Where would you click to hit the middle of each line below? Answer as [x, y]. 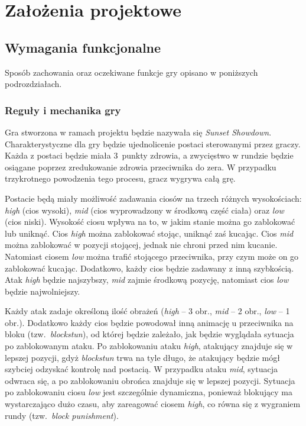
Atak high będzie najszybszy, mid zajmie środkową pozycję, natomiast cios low [147, 280]
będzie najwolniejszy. [43, 291]
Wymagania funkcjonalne [83, 47]
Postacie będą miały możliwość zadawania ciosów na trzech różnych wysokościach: [153, 198]
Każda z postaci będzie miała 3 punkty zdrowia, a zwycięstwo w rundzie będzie [149, 155]
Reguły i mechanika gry [63, 110]
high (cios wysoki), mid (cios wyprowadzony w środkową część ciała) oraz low [144, 210]
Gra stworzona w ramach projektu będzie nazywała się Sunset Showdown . [138, 132]
